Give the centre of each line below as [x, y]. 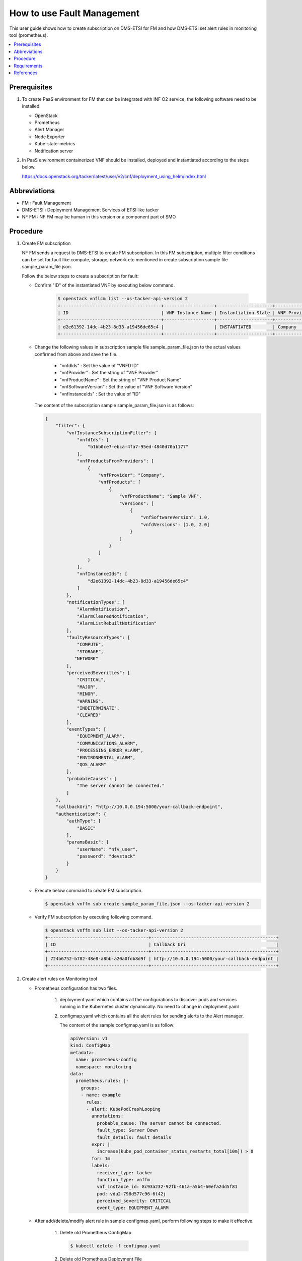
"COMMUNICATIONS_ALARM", [107, 743]
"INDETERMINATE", [98, 708]
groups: [90, 1088]
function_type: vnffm [123, 1180]
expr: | [101, 1144]
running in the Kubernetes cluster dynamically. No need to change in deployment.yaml [149, 1007]
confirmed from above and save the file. [76, 354]
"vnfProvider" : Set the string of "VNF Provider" [109, 373]
